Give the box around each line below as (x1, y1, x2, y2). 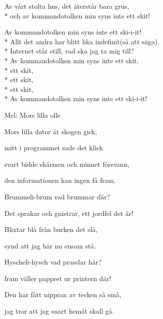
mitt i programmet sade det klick (4, 142, 103, 153)
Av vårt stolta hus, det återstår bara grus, (4, 1, 129, 11)
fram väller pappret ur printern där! (4, 273, 111, 283)
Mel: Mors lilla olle (4, 109, 61, 120)
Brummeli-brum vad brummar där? (4, 191, 110, 201)
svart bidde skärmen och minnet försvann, (4, 159, 130, 169)
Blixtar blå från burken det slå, (4, 224, 98, 234)
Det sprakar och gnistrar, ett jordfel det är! (4, 208, 134, 218)
